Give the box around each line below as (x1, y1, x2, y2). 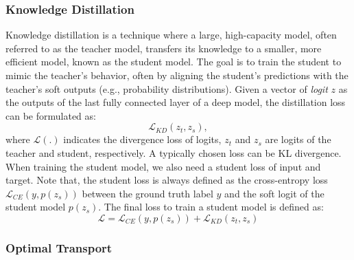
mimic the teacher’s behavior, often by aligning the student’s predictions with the (5, 68, 349, 82)
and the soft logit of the (224, 186, 324, 200)
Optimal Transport (5, 239, 113, 256)
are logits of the (265, 132, 331, 147)
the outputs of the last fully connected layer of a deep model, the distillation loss (5, 95, 346, 109)
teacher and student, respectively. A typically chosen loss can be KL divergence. (5, 145, 342, 160)
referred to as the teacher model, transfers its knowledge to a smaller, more (5, 41, 322, 55)
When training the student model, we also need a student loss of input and (5, 159, 321, 173)
